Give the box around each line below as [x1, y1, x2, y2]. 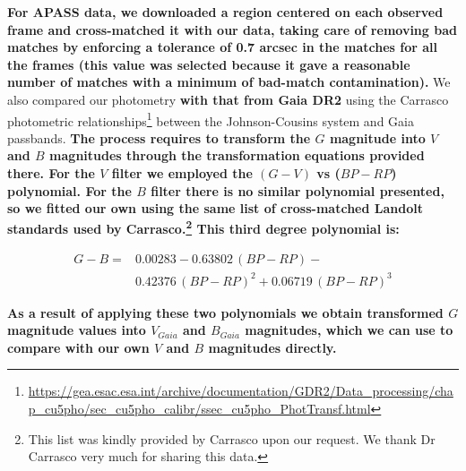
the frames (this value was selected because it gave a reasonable [7, 55, 410, 73]
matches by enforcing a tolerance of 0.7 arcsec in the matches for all [7, 38, 437, 56]
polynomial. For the [7, 181, 132, 200]
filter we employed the [111, 164, 253, 182]
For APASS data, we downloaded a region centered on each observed [7, 3, 444, 21]
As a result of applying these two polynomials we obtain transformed [7, 303, 444, 321]
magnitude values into [7, 321, 146, 339]
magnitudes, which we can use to [245, 321, 453, 339]
